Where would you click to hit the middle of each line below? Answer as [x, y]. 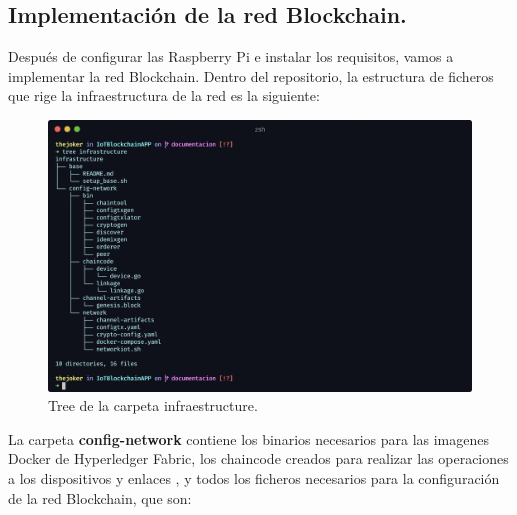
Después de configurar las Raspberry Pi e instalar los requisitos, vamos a [231, 56]
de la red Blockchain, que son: [100, 497]
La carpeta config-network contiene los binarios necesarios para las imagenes [249, 438]
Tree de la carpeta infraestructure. [153, 405]
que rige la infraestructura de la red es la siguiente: [164, 95]
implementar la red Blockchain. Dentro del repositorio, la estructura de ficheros [251, 75]
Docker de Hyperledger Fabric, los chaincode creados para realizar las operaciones [258, 458]
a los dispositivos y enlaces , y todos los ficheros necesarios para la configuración [254, 477]
